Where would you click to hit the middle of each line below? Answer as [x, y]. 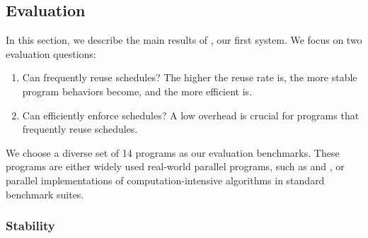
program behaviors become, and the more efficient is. [137, 91]
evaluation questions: [51, 53]
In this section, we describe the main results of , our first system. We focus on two [184, 40]
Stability [30, 226]
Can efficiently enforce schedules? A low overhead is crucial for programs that [191, 115]
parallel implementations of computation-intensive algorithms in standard [165, 180]
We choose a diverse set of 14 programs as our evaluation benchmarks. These [173, 152]
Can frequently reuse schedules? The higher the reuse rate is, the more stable [190, 77]
